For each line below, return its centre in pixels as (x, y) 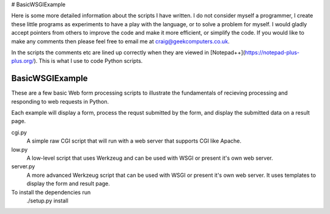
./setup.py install (47, 201)
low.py (20, 149)
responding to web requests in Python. (60, 101)
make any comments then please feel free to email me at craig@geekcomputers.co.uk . (120, 41)
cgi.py (19, 132)
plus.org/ (23, 61)
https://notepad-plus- (272, 52)
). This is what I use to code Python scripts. (88, 61)
